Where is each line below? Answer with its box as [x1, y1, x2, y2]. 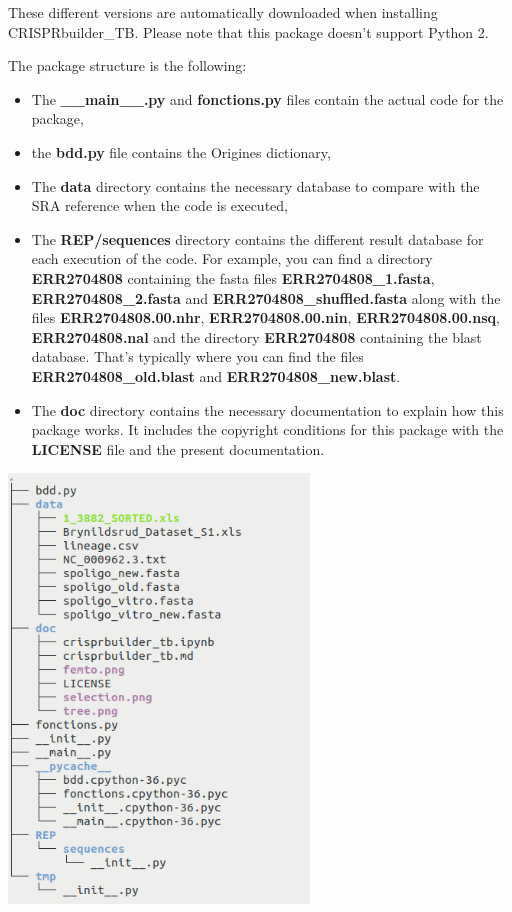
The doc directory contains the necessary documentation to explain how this [31, 399, 504, 420]
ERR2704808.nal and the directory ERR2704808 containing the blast [31, 326, 482, 347]
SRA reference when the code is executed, [31, 195, 288, 216]
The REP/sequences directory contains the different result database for [31, 228, 484, 249]
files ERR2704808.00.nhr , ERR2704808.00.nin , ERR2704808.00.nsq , [31, 307, 501, 328]
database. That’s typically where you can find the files [31, 346, 364, 367]
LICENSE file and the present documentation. [31, 438, 325, 459]
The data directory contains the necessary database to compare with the [31, 175, 480, 196]
